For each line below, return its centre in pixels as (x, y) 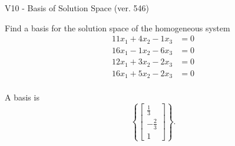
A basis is (22, 97)
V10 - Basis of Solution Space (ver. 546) (77, 8)
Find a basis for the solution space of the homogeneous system (117, 27)
